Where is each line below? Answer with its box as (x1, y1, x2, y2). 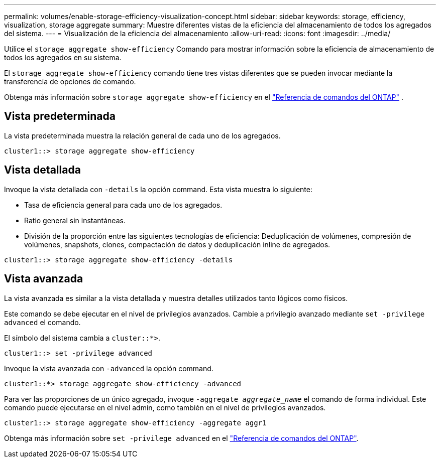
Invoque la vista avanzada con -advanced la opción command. (4, 364, 213, 373)
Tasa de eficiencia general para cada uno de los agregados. (24, 200, 223, 209)
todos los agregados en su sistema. (4, 53, 122, 62)
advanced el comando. (4, 318, 81, 327)
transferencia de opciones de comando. (4, 77, 136, 86)
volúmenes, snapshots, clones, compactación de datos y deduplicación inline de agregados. (24, 240, 331, 249)
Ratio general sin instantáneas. (24, 216, 126, 225)
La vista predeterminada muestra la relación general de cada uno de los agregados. (4, 131, 281, 140)
